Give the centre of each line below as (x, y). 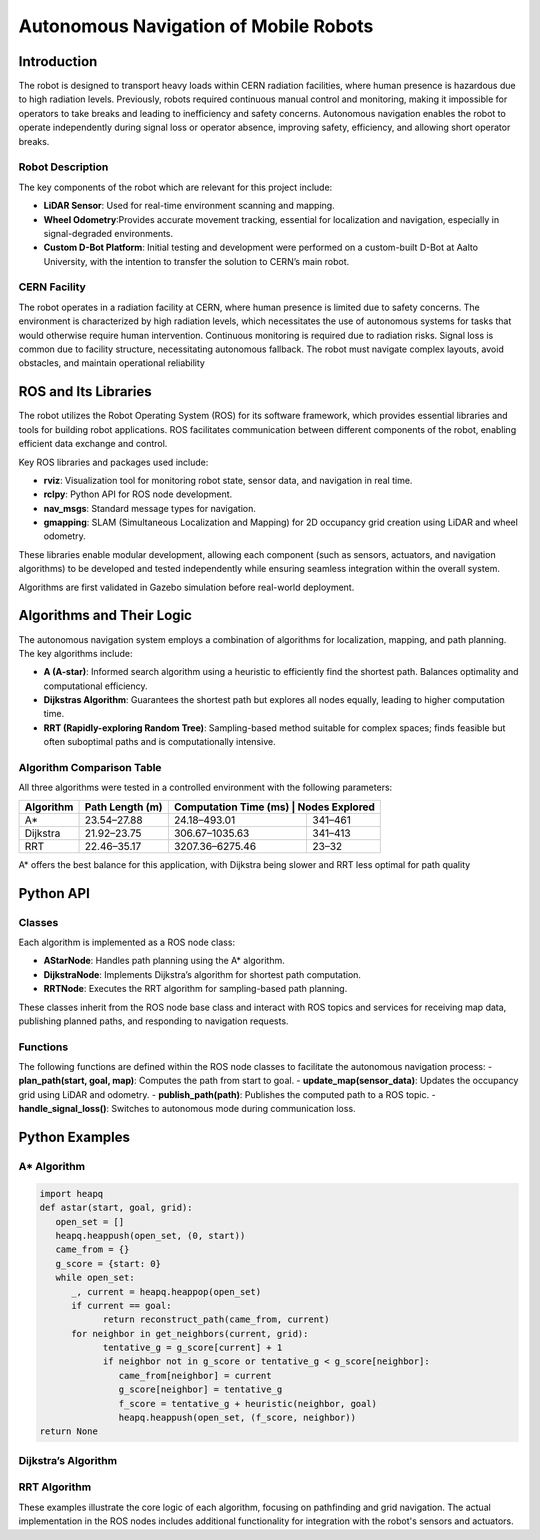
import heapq (71, 1193)
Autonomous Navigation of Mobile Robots (196, 26)
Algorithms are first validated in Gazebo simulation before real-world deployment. (186, 587)
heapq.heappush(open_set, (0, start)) (150, 1235)
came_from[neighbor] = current (195, 1375)
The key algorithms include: (76, 653)
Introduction (58, 61)
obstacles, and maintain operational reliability (111, 363)
